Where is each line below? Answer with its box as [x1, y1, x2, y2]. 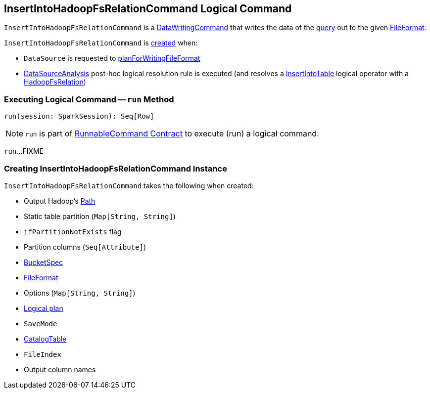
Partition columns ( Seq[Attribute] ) [24, 242, 146, 251]
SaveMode [24, 319, 57, 328]
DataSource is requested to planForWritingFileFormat [24, 54, 200, 63]
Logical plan [24, 304, 63, 312]
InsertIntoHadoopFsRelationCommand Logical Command [4, 2, 292, 15]
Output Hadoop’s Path [24, 196, 96, 205]
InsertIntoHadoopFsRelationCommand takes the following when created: [4, 181, 254, 190]
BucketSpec [24, 258, 63, 266]
